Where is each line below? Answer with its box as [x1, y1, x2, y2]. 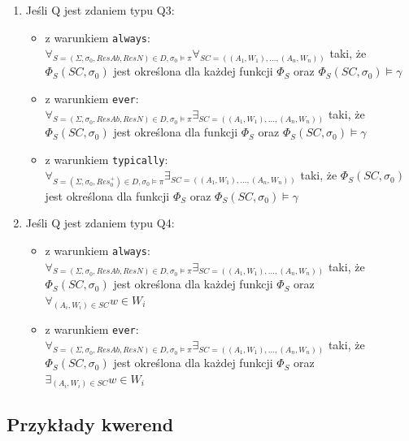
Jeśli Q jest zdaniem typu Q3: [25, 2, 175, 18]
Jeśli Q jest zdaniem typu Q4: [25, 214, 175, 231]
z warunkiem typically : [45, 150, 168, 167]
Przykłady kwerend [7, 411, 174, 436]
